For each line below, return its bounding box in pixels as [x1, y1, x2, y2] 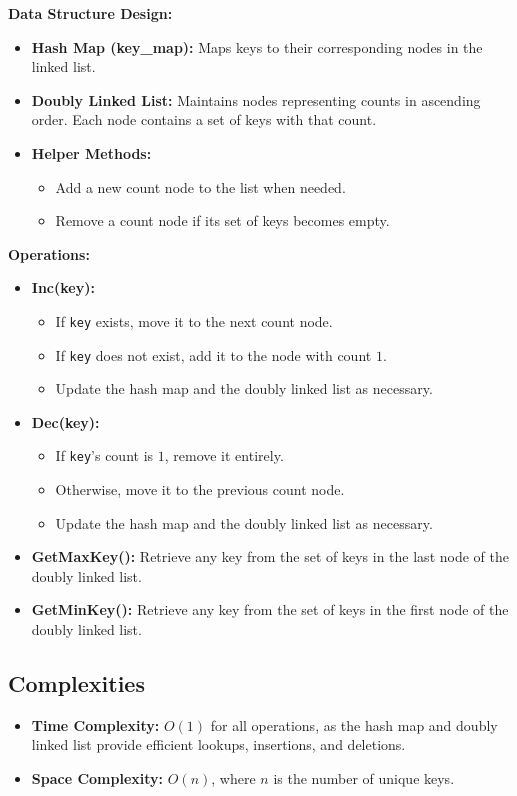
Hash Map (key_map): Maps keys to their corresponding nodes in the [31, 36, 483, 57]
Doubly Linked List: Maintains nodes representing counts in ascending [31, 89, 481, 110]
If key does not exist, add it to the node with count [55, 344, 372, 365]
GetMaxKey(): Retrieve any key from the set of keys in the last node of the [31, 546, 509, 567]
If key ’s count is [55, 445, 154, 466]
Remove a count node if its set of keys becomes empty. [55, 210, 390, 231]
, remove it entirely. [164, 445, 284, 466]
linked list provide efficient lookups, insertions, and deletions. [31, 734, 406, 755]
